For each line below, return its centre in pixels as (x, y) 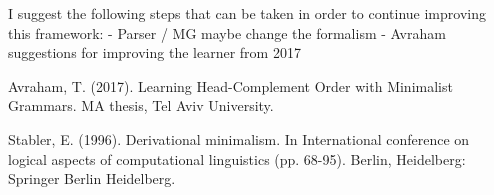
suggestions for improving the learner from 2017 (154, 52)
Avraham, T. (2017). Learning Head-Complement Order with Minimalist (230, 85)
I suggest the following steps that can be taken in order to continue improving (247, 13)
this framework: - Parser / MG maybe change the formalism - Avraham (227, 32)
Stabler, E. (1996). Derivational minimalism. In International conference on (239, 138)
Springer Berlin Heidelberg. (92, 178)
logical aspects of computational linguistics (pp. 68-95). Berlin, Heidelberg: (237, 158)
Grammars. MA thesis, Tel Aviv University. (141, 105)
